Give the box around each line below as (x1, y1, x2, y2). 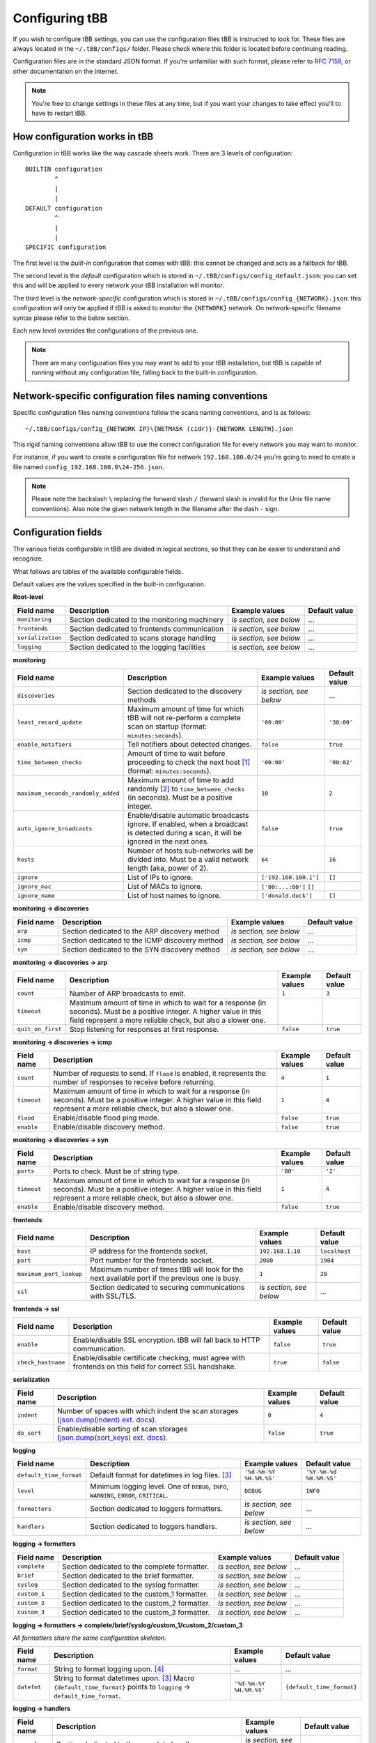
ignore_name (17, 892, 55, 899)
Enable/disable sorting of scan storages (56, 1424, 188, 1433)
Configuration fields (13, 526, 102, 538)
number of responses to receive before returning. (53, 1077, 216, 1087)
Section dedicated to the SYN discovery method (62, 945, 221, 954)
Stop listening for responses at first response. (69, 1024, 219, 1034)
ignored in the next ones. (127, 837, 210, 846)
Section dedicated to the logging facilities (69, 642, 205, 652)
